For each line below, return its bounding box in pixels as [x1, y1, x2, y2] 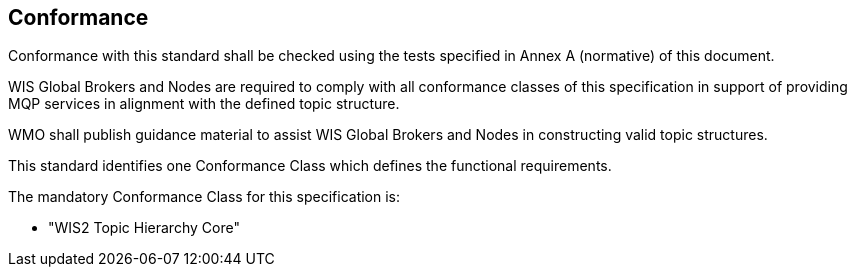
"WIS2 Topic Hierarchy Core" [48, 219, 240, 237]
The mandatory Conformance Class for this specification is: [8, 188, 401, 206]
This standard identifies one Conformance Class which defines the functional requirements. [8, 157, 612, 175]
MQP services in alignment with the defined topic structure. [8, 95, 400, 113]
